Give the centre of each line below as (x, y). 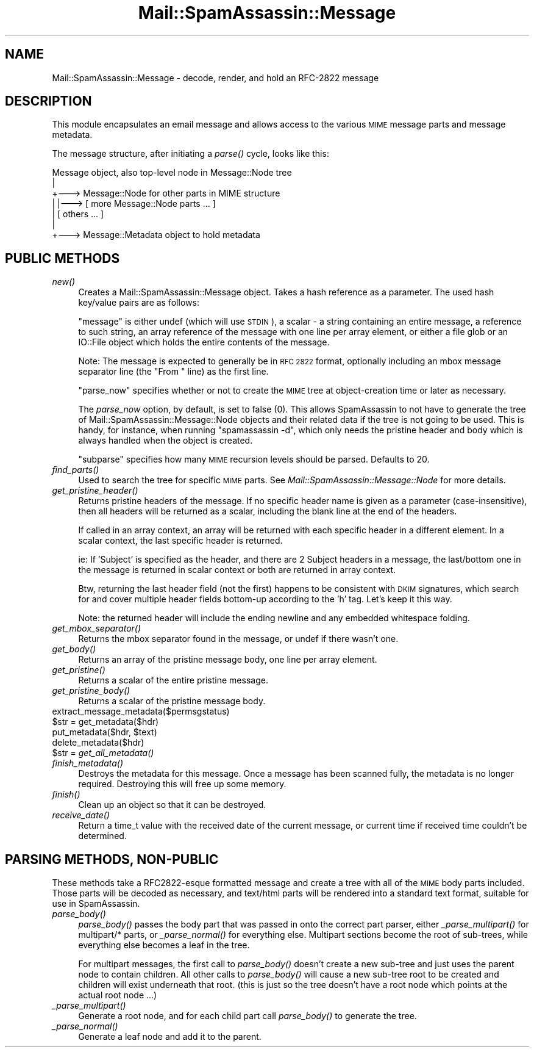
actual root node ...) (118, 995)
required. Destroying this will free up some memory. (182, 784)
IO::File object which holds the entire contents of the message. (204, 342)
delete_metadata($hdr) (98, 743)
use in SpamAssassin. (96, 904)
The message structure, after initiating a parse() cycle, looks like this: (190, 154)
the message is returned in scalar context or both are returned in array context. (237, 570)
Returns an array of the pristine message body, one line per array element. (228, 660)
